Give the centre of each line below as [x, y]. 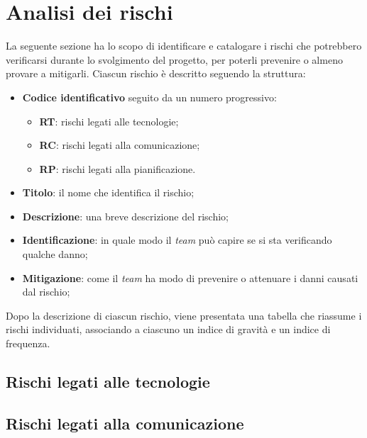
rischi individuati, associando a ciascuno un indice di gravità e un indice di [168, 329]
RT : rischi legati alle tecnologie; [109, 121]
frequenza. [28, 343]
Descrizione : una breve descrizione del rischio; [126, 216]
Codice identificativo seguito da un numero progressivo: [149, 97]
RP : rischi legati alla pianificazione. [117, 168]
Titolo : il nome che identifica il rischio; [108, 192]
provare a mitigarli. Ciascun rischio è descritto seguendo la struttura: [156, 73]
